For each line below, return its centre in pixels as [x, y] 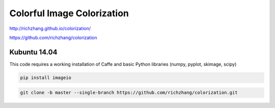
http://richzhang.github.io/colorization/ [50, 28]
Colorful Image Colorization [69, 13]
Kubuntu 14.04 [33, 52]
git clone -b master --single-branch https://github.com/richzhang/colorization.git [129, 93]
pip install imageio [46, 78]
